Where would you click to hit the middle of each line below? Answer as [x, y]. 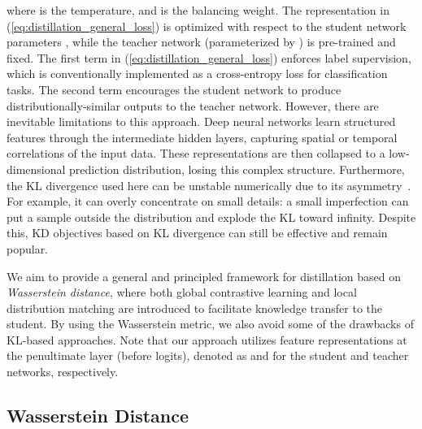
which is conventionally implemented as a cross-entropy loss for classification [197, 74]
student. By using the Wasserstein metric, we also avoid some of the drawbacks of [210, 324]
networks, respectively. [63, 372]
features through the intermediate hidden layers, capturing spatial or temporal [202, 137]
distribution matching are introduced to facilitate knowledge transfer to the [194, 308]
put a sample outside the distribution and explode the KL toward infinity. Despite [211, 217]
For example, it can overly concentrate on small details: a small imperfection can [208, 201]
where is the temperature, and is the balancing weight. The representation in [198, 10]
